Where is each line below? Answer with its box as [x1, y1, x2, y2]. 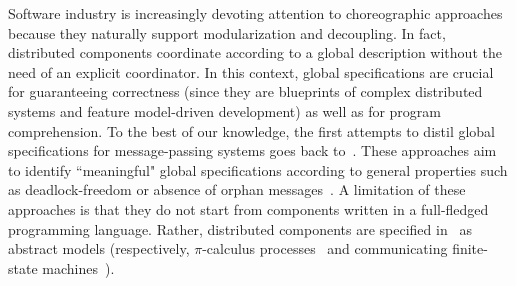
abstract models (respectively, [8, 238, 190, 259]
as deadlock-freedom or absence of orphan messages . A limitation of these [8, 179, 466, 200]
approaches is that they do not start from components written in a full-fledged [8, 198, 489, 219]
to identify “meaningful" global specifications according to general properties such [8, 159, 508, 180]
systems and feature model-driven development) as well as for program [8, 100, 441, 121]
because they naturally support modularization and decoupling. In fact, [8, 22, 446, 43]
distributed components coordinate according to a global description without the [8, 42, 502, 63]
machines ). [42, 257, 115, 278]
